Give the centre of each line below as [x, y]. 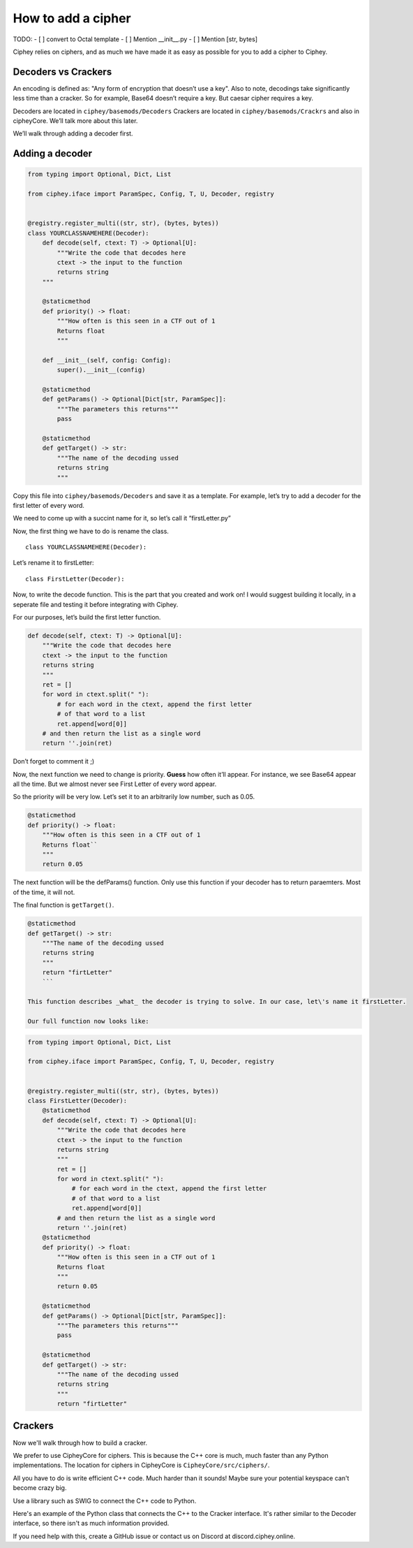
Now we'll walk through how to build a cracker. [80, 1443]
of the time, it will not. [44, 892]
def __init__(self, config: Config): [107, 360]
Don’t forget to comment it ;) [54, 761]
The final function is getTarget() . [63, 905]
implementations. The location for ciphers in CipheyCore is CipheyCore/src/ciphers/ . [141, 1465]
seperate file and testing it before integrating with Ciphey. [96, 604]
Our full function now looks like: [88, 1021]
